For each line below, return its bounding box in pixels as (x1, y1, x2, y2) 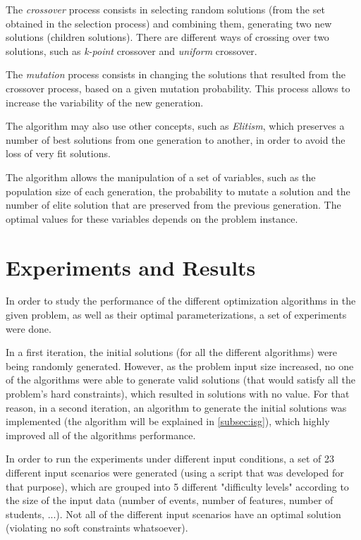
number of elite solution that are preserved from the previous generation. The (6, 197, 341, 212)
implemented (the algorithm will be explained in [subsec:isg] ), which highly (6, 414, 330, 429)
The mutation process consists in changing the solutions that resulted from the (6, 67, 346, 82)
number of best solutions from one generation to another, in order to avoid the (6, 132, 345, 147)
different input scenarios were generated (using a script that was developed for (6, 465, 344, 479)
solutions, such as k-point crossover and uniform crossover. (6, 43, 257, 58)
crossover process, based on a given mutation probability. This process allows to (6, 80, 350, 95)
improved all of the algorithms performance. (6, 427, 196, 442)
